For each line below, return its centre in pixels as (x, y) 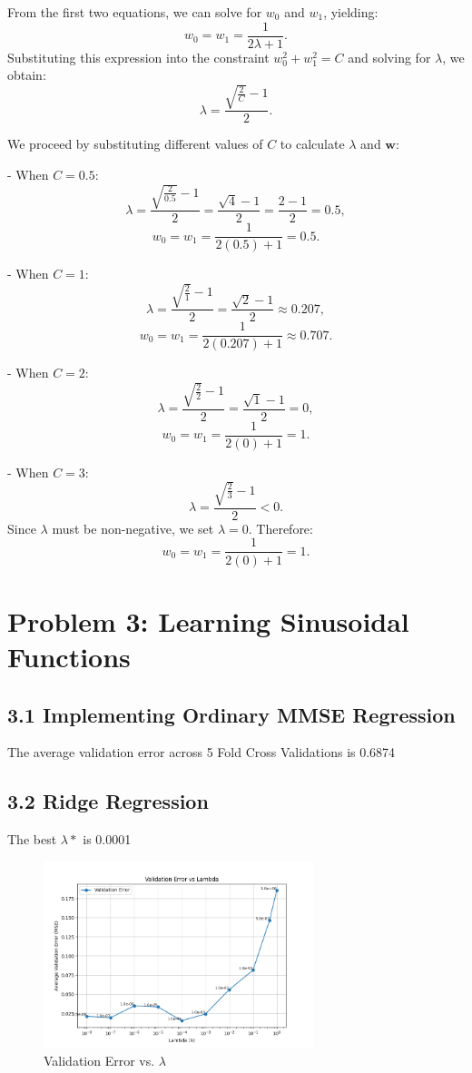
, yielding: (351, 12)
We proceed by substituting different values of (135, 144)
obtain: (27, 75)
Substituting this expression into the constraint (138, 57)
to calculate (312, 144)
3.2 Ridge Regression (108, 801)
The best (32, 839)
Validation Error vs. (99, 1060)
